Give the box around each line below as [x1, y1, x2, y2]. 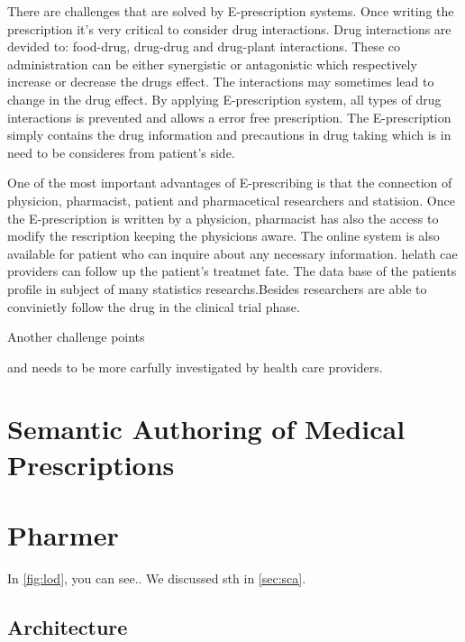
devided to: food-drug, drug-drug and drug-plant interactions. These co [7, 37, 400, 56]
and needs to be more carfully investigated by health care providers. [7, 357, 383, 376]
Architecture [7, 612, 128, 640]
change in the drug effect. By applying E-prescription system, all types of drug [7, 89, 442, 108]
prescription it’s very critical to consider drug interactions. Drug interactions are [7, 19, 451, 38]
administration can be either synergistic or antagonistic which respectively [7, 54, 417, 73]
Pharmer [7, 517, 119, 554]
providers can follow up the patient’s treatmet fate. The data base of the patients [7, 261, 457, 280]
